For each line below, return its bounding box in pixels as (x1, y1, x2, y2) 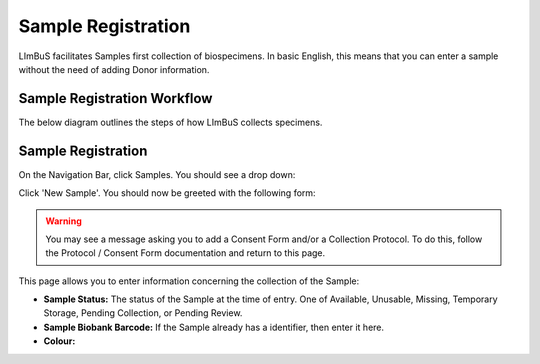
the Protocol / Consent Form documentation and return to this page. (45, 247, 326, 259)
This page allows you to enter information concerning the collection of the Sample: (18, 275, 360, 287)
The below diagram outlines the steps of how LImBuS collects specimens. (18, 116, 323, 128)
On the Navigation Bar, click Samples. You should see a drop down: (18, 168, 296, 180)
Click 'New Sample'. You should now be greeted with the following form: (18, 187, 316, 199)
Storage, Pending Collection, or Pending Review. (43, 307, 243, 319)
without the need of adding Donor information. (18, 63, 210, 75)
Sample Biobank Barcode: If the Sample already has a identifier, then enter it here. (43, 321, 385, 333)
